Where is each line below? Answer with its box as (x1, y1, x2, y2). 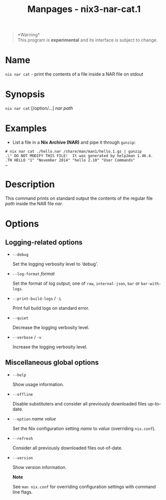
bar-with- (140, 281, 161, 286)
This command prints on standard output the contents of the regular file (5, 195, 153, 201)
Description (5, 179, 55, 190)
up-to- (147, 400, 161, 406)
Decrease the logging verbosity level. (12, 324, 89, 330)
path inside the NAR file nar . (5, 200, 63, 206)
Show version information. (12, 464, 67, 470)
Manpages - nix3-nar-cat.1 (27, 4, 141, 15)
